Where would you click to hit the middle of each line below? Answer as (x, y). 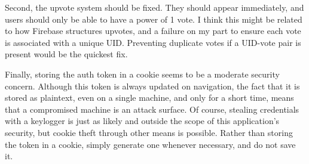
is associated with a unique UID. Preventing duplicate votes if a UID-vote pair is (153, 42)
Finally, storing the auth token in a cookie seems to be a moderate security (142, 74)
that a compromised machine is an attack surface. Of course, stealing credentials (152, 109)
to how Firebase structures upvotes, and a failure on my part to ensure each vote (153, 31)
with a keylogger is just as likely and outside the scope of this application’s (142, 121)
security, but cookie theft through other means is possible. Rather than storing (149, 132)
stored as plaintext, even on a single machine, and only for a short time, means (149, 98)
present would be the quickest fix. (66, 54)
